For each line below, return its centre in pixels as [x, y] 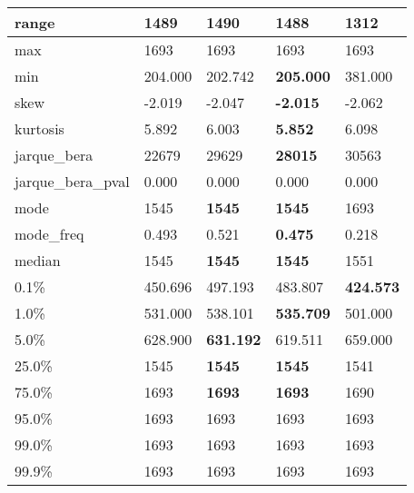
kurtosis [39, 128]
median [38, 260]
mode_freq [49, 234]
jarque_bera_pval [72, 181]
